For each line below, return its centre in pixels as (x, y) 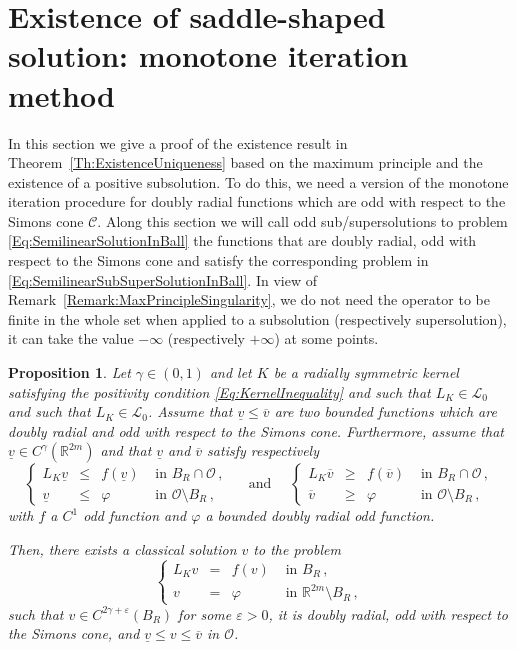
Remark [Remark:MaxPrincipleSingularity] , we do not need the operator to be (249, 299)
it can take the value (71, 338)
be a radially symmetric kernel (366, 372)
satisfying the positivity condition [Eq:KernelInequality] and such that (219, 391)
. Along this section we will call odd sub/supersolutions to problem (302, 220)
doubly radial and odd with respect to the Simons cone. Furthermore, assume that (256, 430)
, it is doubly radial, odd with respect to (388, 613)
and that (126, 450)
